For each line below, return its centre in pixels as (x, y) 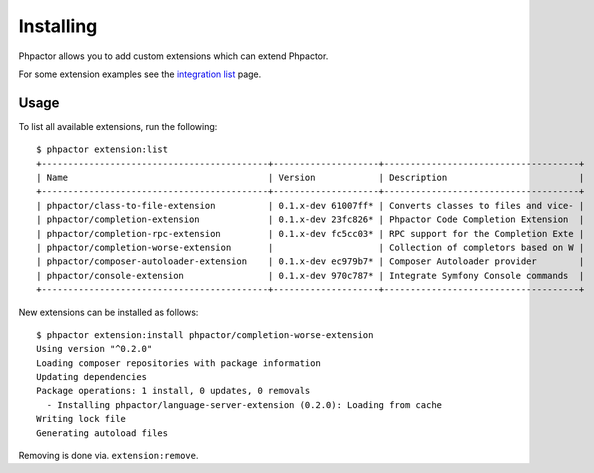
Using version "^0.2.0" (94, 349)
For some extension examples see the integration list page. (140, 74)
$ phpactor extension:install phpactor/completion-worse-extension (205, 334)
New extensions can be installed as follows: (108, 312)
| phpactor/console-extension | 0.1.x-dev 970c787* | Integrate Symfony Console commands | (310, 275)
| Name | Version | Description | (310, 178)
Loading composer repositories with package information (179, 363)
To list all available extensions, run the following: (118, 126)
